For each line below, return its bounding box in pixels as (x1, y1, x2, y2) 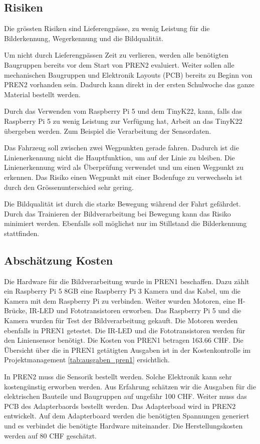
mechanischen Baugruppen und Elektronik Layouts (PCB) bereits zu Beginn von (4, 69, 252, 80)
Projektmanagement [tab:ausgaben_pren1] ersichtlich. (4, 354, 170, 365)
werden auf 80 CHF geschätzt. (4, 430, 97, 440)
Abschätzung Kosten (4, 252, 113, 268)
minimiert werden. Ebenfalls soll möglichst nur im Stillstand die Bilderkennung (4, 218, 247, 229)
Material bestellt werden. (4, 89, 81, 99)
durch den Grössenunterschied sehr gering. (4, 181, 134, 192)
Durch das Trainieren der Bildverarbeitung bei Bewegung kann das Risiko (4, 208, 231, 218)
